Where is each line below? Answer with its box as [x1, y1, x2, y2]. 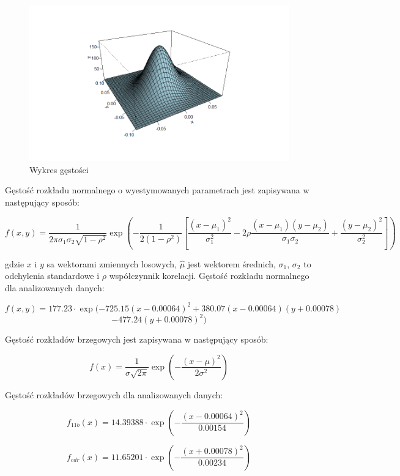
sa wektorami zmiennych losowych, [46, 257, 177, 270]
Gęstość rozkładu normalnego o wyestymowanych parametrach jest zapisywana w [5, 184, 309, 196]
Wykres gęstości [29, 163, 89, 176]
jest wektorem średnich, [187, 257, 276, 270]
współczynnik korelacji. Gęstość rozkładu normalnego [109, 269, 309, 282]
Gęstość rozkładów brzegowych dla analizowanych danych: [5, 388, 223, 401]
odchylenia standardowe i [5, 269, 100, 282]
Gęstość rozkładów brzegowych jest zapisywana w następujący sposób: [5, 333, 269, 346]
